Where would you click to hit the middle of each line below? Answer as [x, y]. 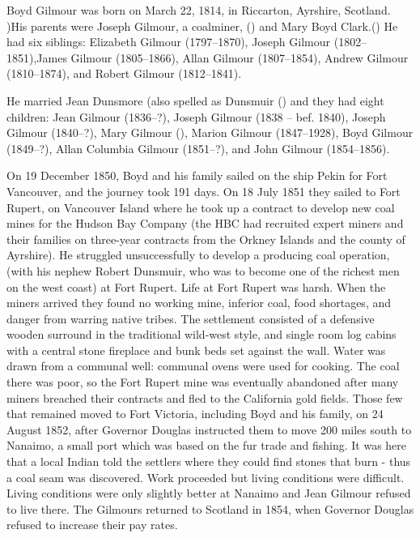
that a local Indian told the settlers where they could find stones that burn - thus [209, 461]
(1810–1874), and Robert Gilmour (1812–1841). [124, 73]
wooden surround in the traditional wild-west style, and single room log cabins [202, 334]
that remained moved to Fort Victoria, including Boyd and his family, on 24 [195, 414]
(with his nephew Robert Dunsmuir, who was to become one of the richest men [203, 270]
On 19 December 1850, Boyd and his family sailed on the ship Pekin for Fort [197, 175]
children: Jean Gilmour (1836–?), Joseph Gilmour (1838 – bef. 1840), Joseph [196, 116]
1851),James [37, 57]
